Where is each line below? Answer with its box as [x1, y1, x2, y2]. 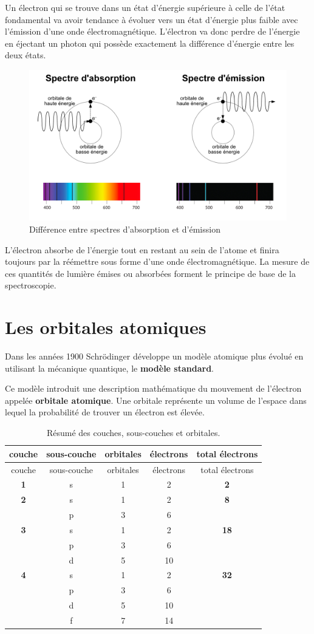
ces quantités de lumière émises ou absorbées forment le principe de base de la [5, 267, 296, 279]
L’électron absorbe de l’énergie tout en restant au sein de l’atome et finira [5, 243, 279, 256]
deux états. [5, 49, 46, 61]
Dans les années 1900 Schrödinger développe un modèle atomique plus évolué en [5, 350, 304, 363]
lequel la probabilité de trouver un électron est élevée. [5, 406, 205, 418]
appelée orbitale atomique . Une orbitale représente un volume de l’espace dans [5, 394, 307, 406]
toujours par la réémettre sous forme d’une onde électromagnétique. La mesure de [5, 255, 310, 268]
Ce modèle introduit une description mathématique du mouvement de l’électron [5, 382, 302, 395]
